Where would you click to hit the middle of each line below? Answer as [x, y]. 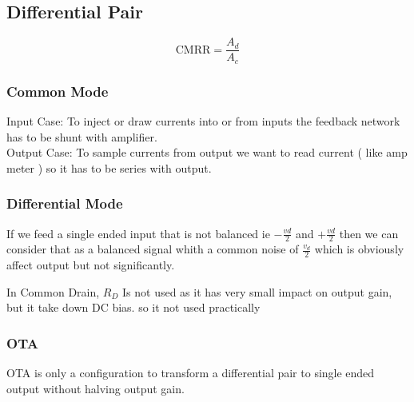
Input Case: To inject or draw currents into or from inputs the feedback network [203, 120]
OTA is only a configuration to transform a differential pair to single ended [191, 373]
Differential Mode [65, 203]
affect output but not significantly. [91, 265]
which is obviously [359, 249]
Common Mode [58, 91]
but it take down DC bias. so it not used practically [133, 307]
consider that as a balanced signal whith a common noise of [153, 249]
